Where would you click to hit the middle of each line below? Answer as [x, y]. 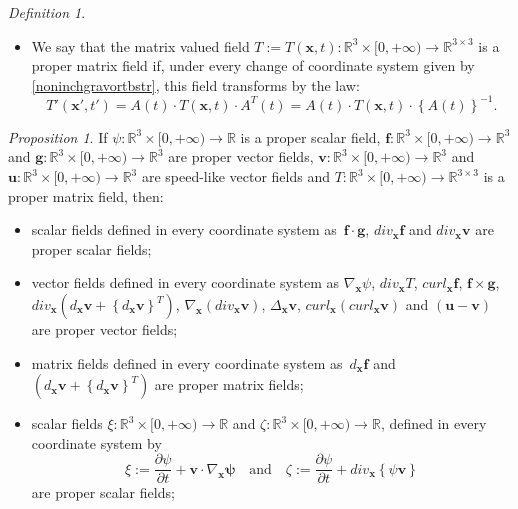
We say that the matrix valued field [140, 45]
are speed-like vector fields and [235, 176]
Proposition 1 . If [58, 136]
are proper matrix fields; [229, 384]
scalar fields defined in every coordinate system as [184, 229]
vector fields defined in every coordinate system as [185, 282]
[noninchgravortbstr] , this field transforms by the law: [195, 84]
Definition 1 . [47, 12]
